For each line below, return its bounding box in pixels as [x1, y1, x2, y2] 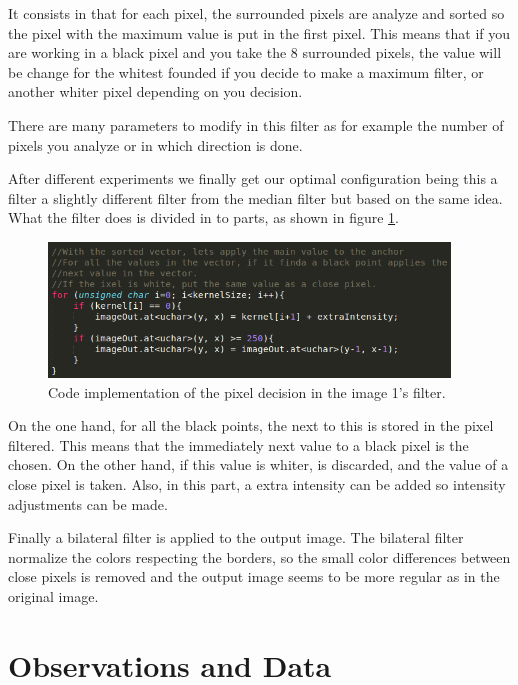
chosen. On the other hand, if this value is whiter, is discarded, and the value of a [8, 454, 509, 475]
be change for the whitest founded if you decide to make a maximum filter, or [8, 61, 484, 82]
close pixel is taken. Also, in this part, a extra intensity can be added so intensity [8, 473, 506, 494]
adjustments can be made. [8, 493, 168, 514]
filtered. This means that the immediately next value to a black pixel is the [8, 434, 469, 455]
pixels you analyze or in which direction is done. [8, 134, 303, 155]
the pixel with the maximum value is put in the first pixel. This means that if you [8, 22, 511, 43]
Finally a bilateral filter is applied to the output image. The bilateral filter [8, 527, 464, 548]
